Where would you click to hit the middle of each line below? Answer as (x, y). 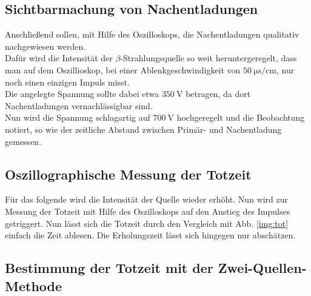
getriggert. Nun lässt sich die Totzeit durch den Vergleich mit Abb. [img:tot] (147, 223)
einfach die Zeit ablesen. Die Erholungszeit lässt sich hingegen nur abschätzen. (150, 235)
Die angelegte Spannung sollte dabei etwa (82, 94)
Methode (34, 285)
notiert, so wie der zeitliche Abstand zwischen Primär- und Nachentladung (143, 129)
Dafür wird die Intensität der (59, 58)
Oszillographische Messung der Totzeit (128, 174)
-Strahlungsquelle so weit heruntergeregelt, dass (209, 58)
